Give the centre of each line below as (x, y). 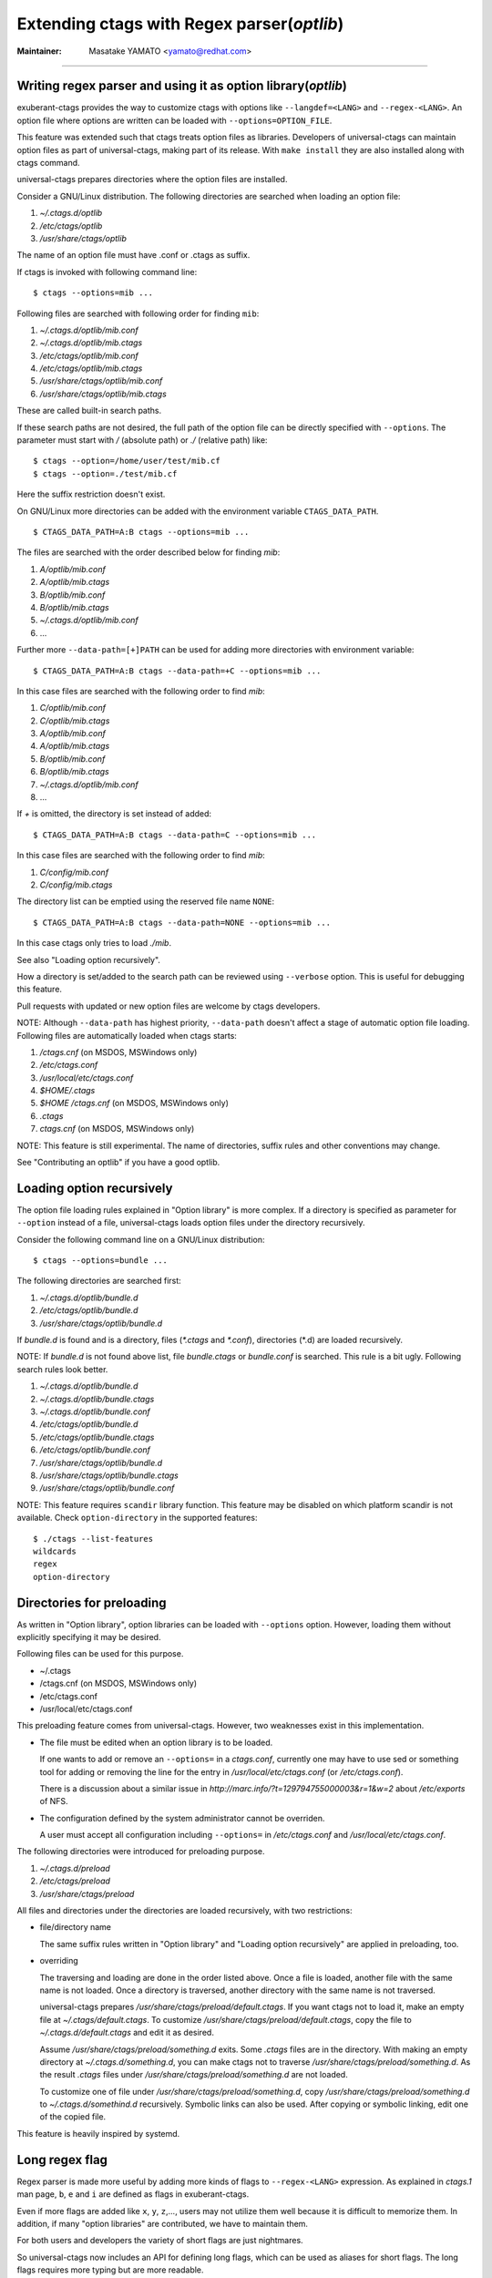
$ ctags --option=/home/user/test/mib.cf (127, 461)
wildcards (55, 1551)
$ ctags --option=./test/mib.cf (105, 473)
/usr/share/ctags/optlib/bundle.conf (107, 1488)
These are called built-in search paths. (89, 411)
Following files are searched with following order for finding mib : (138, 313)
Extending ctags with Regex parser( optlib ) (180, 24)
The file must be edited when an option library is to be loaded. (156, 1742)
